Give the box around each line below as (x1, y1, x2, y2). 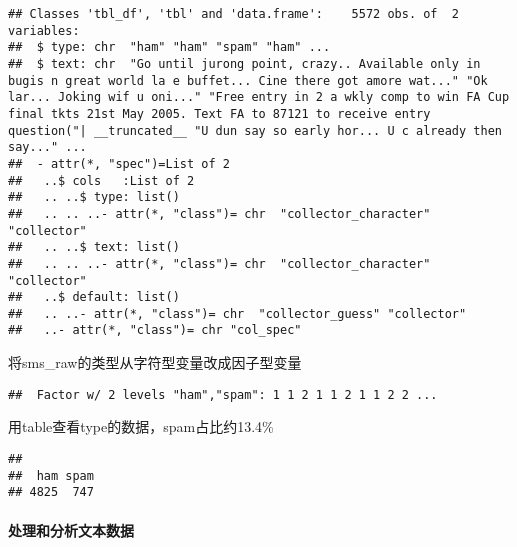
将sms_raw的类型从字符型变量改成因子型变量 (8, 352, 302, 373)
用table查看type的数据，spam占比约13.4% (8, 416, 274, 437)
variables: (8, 23, 80, 38)
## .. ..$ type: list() (8, 190, 180, 205)
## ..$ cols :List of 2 (8, 173, 195, 188)
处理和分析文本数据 (8, 519, 134, 540)
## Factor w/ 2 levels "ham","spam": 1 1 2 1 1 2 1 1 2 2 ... (8, 387, 438, 402)
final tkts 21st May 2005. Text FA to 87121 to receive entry (8, 106, 431, 121)
